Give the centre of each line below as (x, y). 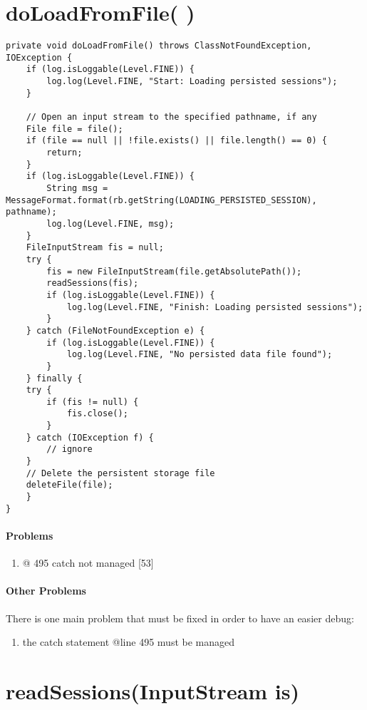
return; (64, 153)
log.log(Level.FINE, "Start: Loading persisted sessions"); (192, 82)
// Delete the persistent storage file (120, 473)
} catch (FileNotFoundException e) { (115, 330)
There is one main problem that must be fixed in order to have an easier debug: (180, 618)
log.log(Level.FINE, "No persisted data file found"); (200, 355)
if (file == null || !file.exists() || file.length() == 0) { (177, 141)
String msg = (77, 188)
